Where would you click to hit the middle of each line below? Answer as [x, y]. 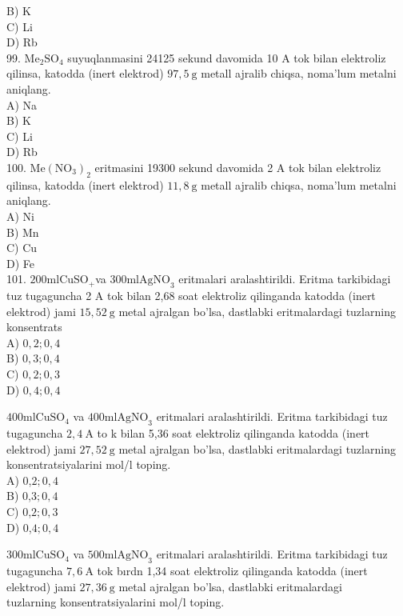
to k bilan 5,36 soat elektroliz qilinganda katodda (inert [233, 433]
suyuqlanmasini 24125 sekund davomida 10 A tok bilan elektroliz [227, 57]
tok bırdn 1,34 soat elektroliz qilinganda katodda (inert [232, 570]
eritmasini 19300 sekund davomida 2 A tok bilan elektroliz [238, 167]
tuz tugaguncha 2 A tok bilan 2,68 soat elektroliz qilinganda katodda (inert [191, 296]
